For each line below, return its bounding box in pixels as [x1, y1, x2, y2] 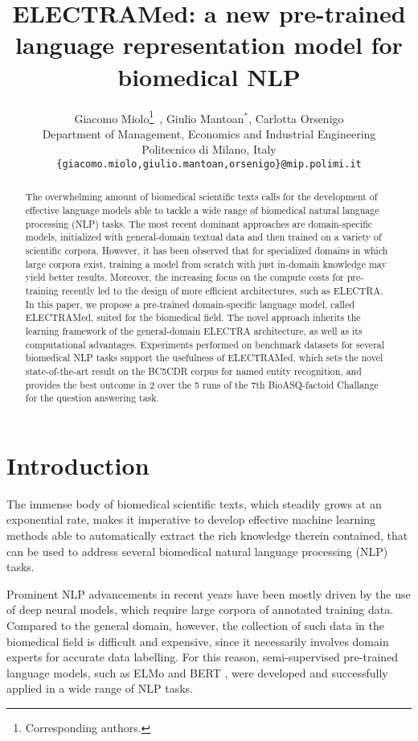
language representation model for [15, 28, 403, 61]
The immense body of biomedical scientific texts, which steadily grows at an [6, 495, 382, 512]
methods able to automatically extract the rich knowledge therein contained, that [6, 527, 408, 544]
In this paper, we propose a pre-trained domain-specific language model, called [25, 297, 355, 311]
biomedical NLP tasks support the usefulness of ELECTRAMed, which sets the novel [25, 351, 383, 364]
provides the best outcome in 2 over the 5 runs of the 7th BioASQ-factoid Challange [25, 377, 379, 391]
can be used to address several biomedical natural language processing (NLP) [6, 542, 388, 559]
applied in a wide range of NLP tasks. [6, 680, 193, 697]
